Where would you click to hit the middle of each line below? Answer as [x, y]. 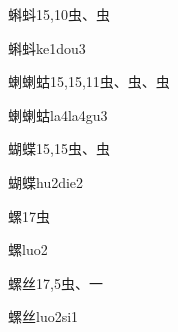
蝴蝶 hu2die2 [46, 181]
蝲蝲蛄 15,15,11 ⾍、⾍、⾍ [89, 81]
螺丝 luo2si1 [43, 316]
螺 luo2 [28, 249]
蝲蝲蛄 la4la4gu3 [58, 114]
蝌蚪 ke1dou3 [47, 47]
